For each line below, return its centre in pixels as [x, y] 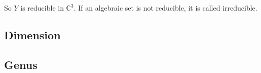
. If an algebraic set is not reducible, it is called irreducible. [165, 8]
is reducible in [42, 8]
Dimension [32, 34]
